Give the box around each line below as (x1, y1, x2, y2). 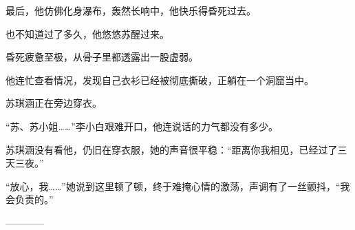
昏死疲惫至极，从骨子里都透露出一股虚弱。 (6, 50, 198, 64)
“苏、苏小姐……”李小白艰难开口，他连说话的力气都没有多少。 (6, 118, 278, 133)
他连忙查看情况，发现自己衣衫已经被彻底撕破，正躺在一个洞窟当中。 (6, 72, 314, 87)
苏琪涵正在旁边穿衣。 (6, 96, 102, 110)
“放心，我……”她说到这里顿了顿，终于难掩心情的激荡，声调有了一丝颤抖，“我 (6, 178, 350, 193)
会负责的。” (6, 192, 54, 207)
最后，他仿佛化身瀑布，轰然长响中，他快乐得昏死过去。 (6, 3, 256, 17)
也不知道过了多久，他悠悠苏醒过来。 (6, 26, 169, 41)
